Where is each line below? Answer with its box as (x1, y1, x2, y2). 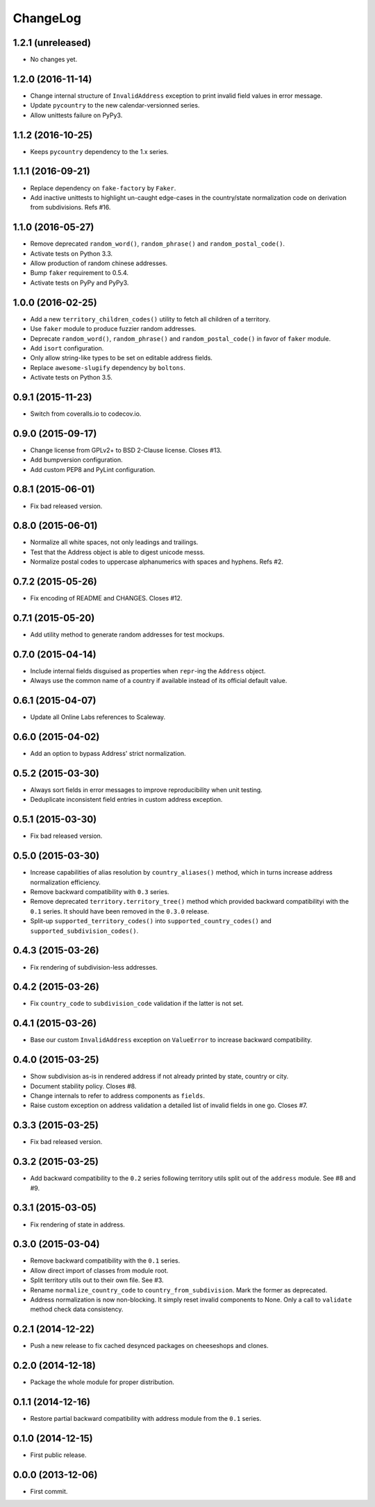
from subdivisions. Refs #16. (30, 203, 111, 212)
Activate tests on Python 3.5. (30, 373, 112, 382)
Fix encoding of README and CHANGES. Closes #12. (30, 594, 183, 603)
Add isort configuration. (30, 344, 104, 352)
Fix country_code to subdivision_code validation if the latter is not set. (30, 1000, 244, 1008)
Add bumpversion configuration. (30, 455, 123, 464)
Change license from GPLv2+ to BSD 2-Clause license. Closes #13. (30, 446, 222, 454)
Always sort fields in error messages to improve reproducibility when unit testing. (30, 786, 263, 794)
